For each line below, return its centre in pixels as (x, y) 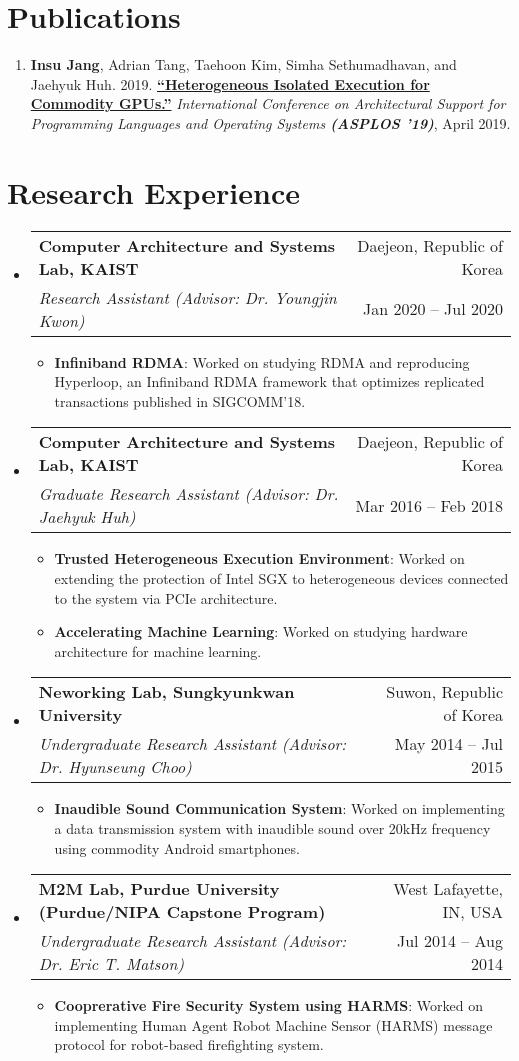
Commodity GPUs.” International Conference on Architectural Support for (268, 103)
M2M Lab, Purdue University (159, 889)
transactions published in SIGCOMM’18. (180, 400)
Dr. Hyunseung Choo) (115, 767)
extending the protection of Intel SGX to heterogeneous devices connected (281, 578)
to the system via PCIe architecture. (166, 597)
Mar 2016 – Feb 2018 (429, 505)
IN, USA (472, 912)
